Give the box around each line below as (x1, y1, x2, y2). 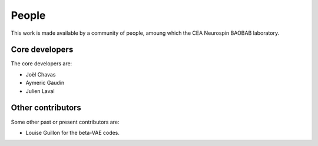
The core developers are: (11, 60, 72, 67)
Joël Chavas (25, 71, 56, 78)
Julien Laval (25, 87, 55, 94)
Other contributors (11, 103, 82, 113)
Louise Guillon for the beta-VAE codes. (25, 129, 120, 136)
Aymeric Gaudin (25, 79, 65, 87)
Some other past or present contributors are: (11, 118, 120, 125)
